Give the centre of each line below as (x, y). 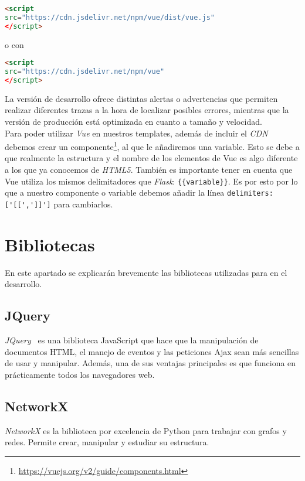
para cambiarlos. (83, 204)
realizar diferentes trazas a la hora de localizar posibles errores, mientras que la (147, 110)
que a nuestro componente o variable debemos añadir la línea (115, 192)
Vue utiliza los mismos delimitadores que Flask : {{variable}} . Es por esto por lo (151, 181)
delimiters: (250, 194)
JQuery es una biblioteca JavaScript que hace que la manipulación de (132, 340)
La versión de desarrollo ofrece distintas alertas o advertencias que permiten (141, 98)
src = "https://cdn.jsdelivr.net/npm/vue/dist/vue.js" (110, 17)
